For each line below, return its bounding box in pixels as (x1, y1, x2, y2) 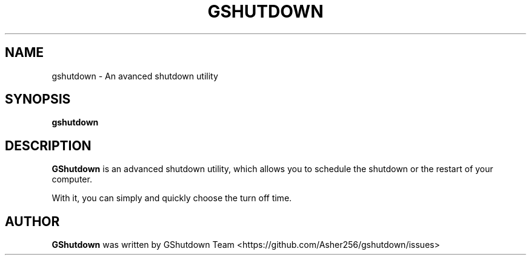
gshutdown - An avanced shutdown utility (52, 70, 218, 81)
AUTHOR (5, 213, 60, 229)
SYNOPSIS (5, 92, 71, 107)
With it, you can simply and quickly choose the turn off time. (52, 193, 292, 204)
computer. (52, 174, 92, 185)
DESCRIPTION (5, 138, 92, 153)
